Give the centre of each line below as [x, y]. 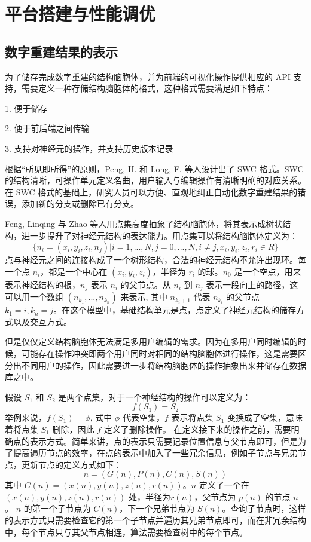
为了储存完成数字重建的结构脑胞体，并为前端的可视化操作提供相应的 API [148, 76]
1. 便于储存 [26, 108]
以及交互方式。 [42, 321]
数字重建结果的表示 [61, 51]
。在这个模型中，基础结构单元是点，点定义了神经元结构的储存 [175, 310]
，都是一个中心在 [74, 271]
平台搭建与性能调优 [80, 13]
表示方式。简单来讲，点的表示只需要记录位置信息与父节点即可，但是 [164, 441]
